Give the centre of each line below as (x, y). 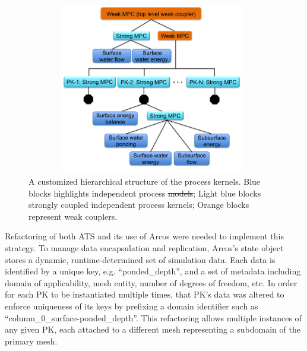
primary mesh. (31, 341)
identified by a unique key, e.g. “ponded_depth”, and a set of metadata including (153, 271)
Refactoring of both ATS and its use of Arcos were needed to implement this (144, 236)
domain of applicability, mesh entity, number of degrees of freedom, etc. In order (151, 282)
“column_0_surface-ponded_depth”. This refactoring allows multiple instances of (153, 317)
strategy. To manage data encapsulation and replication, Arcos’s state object (144, 248)
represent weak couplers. (73, 216)
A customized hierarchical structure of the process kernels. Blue (145, 181)
